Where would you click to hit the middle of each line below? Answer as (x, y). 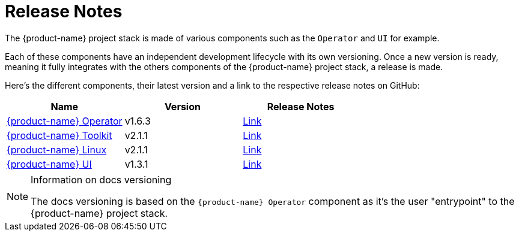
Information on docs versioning (101, 179)
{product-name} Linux (57, 149)
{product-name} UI (49, 164)
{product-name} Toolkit (59, 135)
